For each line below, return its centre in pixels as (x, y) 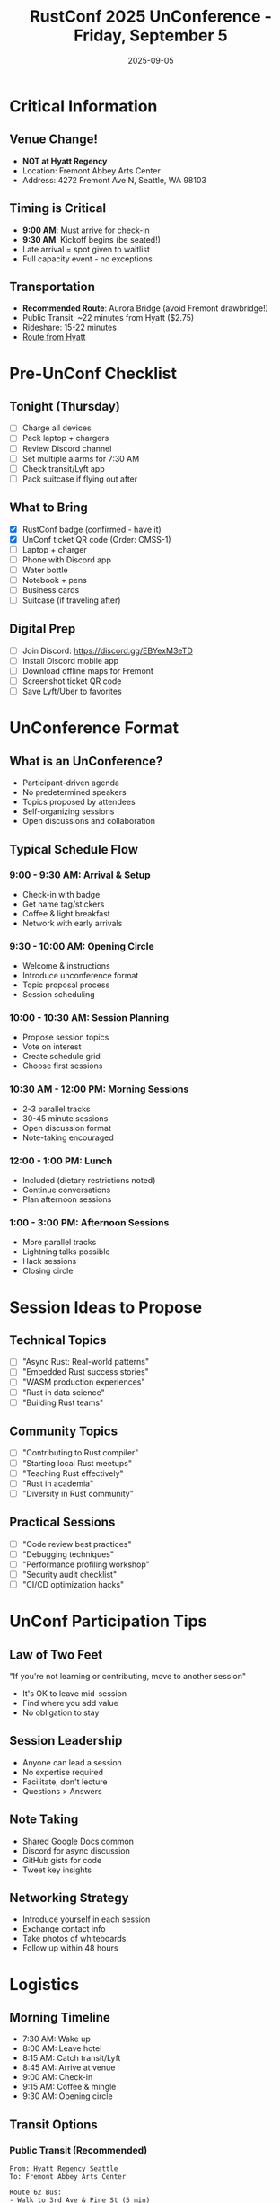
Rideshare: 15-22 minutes (69, 327)
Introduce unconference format (80, 976)
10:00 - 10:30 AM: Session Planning (89, 1018)
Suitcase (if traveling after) (71, 600)
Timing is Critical (57, 208)
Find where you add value (70, 1703)
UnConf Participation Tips (108, 1621)
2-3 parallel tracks (56, 1109)
